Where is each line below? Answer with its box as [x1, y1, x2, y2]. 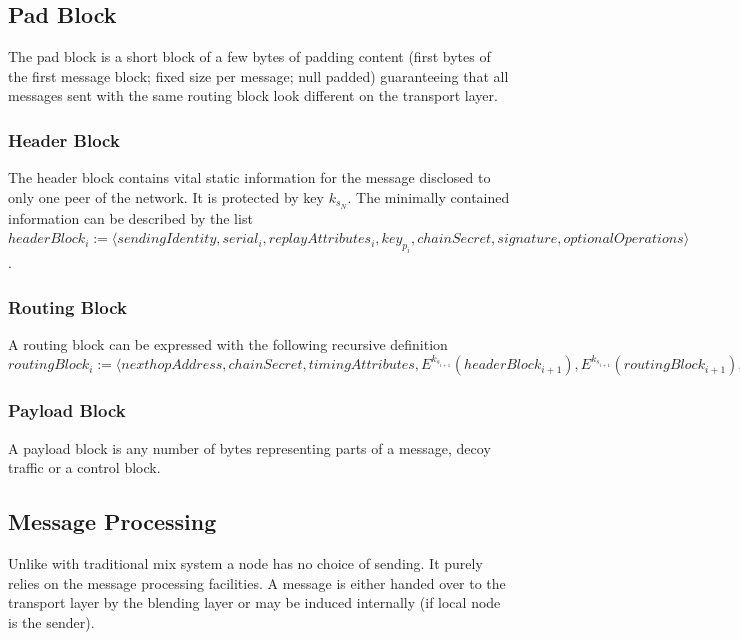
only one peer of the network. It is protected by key [8, 186, 324, 207]
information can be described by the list [8, 207, 253, 228]
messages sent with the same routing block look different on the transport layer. [8, 85, 498, 106]
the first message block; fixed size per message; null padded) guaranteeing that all [8, 65, 509, 86]
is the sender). [8, 611, 95, 632]
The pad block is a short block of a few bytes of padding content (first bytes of [8, 46, 491, 67]
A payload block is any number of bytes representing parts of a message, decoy [8, 437, 491, 458]
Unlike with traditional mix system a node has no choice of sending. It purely [8, 553, 483, 574]
